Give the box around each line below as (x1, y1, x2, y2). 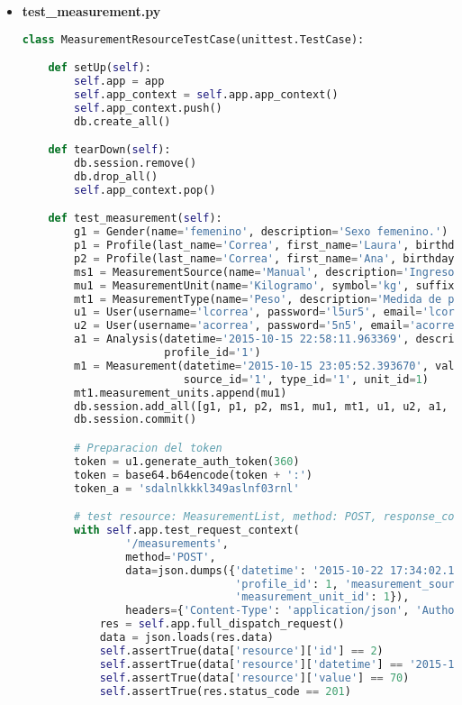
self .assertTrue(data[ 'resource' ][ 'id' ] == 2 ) (99, 644, 384, 657)
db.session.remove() (74, 157, 197, 170)
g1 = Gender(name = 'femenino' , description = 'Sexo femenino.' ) (74, 225, 448, 239)
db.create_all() (74, 114, 171, 128)
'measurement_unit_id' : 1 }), (235, 591, 410, 604)
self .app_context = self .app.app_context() (74, 87, 339, 101)
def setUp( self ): (48, 61, 152, 75)
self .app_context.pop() (74, 183, 216, 197)
